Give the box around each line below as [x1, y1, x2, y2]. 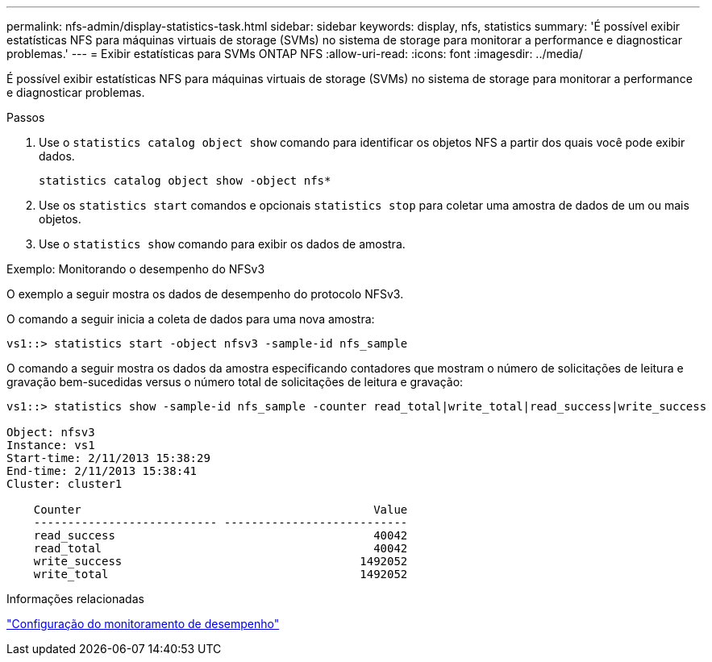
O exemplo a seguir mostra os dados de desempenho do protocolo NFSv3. [6, 287, 404, 301]
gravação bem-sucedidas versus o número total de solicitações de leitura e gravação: [6, 375, 464, 389]
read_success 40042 [33, 529, 408, 542]
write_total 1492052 [33, 568, 408, 581]
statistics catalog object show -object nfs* [39, 174, 331, 187]
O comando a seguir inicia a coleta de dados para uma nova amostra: [6, 312, 375, 326]
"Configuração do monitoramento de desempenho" [6, 617, 280, 631]
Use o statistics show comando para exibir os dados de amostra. [39, 237, 406, 251]
